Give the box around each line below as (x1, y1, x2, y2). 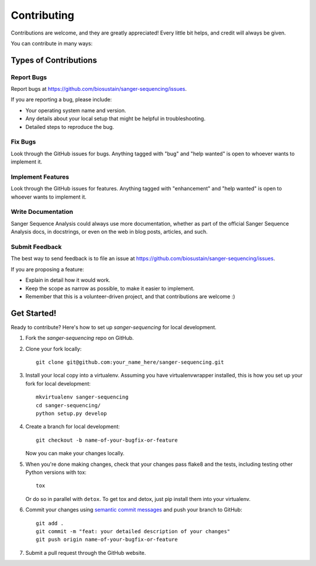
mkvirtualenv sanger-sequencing (36, 394, 129, 401)
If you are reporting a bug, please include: (11, 96, 112, 103)
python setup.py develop (36, 410, 107, 417)
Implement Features (11, 173, 70, 181)
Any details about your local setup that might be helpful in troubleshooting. (25, 115, 206, 122)
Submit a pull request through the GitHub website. (25, 549, 146, 556)
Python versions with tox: (25, 469, 87, 476)
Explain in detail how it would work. (25, 277, 111, 284)
